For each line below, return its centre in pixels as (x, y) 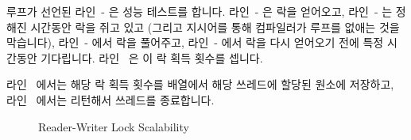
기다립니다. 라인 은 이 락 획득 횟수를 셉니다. (152, 57)
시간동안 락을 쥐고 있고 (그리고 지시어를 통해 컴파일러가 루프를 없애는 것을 (215, 26)
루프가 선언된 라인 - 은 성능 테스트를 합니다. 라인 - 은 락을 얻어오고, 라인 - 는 (200, 11)
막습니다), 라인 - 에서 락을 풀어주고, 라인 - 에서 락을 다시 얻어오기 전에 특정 (195, 42)
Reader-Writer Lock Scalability (114, 126)
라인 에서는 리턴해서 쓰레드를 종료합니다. (111, 99)
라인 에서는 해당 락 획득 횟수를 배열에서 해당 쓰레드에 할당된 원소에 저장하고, (200, 84)
